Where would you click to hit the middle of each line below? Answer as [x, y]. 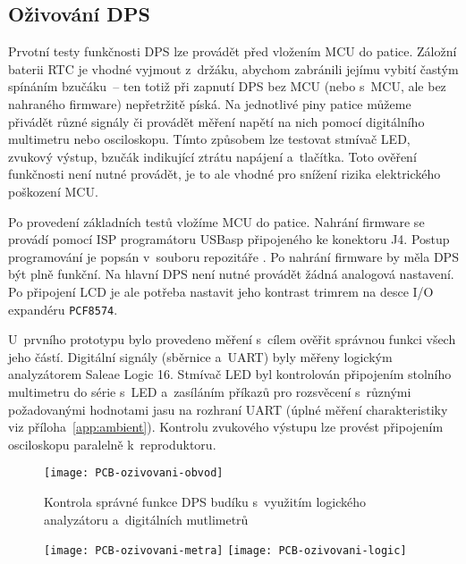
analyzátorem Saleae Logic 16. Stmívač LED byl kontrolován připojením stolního [230, 374]
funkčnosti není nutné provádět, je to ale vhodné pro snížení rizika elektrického [225, 174]
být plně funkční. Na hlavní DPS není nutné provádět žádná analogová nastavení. [231, 274]
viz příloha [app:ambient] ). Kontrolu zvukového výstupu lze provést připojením [226, 427]
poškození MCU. [53, 191]
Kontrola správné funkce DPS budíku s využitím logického [205, 501]
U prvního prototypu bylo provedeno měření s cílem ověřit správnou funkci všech [232, 339]
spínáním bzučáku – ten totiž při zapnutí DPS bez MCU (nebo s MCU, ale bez [227, 86]
